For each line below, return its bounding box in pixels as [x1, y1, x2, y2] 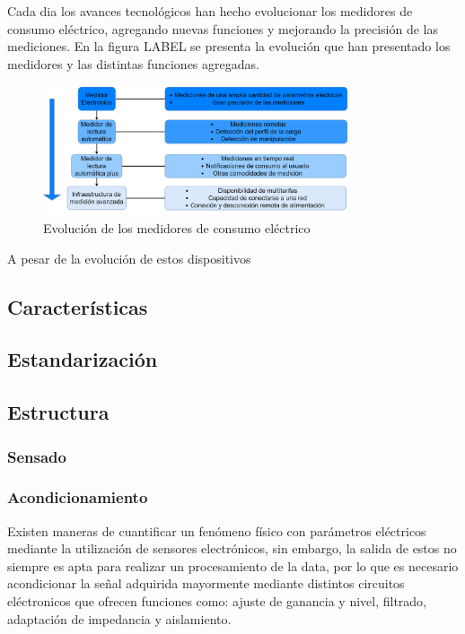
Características [7, 292, 148, 320]
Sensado [7, 445, 66, 467]
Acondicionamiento [7, 486, 148, 508]
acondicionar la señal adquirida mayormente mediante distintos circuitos [7, 574, 405, 593]
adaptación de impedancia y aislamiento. [7, 609, 232, 628]
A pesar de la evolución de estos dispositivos [7, 248, 251, 267]
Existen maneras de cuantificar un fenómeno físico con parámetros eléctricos [7, 521, 426, 540]
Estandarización [7, 345, 158, 373]
